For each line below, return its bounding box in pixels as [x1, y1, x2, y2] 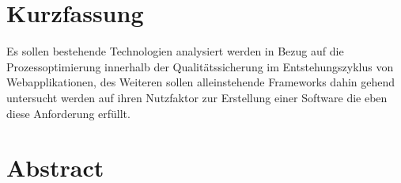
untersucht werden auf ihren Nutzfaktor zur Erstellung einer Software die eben [6, 89, 388, 105]
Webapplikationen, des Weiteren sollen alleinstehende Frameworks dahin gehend [6, 74, 395, 90]
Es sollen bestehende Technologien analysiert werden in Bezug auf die [6, 43, 344, 59]
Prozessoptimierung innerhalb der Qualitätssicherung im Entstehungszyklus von [6, 58, 394, 74]
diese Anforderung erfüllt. [6, 105, 131, 121]
